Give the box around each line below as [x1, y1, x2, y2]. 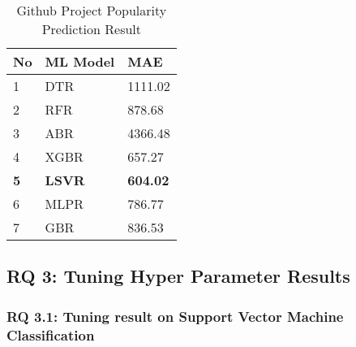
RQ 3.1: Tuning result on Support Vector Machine [6, 306, 344, 326]
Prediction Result [41, 20, 142, 38]
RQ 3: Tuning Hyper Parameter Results [6, 263, 350, 288]
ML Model [45, 52, 115, 71]
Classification [6, 324, 95, 345]
